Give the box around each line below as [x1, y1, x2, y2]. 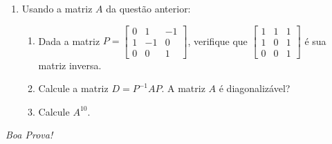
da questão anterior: [106, 1, 191, 15]
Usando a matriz [21, 1, 93, 15]
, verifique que [187, 33, 248, 48]
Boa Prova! [6, 127, 53, 142]
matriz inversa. [38, 57, 102, 72]
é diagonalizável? [219, 81, 290, 96]
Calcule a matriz [38, 81, 109, 96]
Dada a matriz [38, 33, 100, 48]
